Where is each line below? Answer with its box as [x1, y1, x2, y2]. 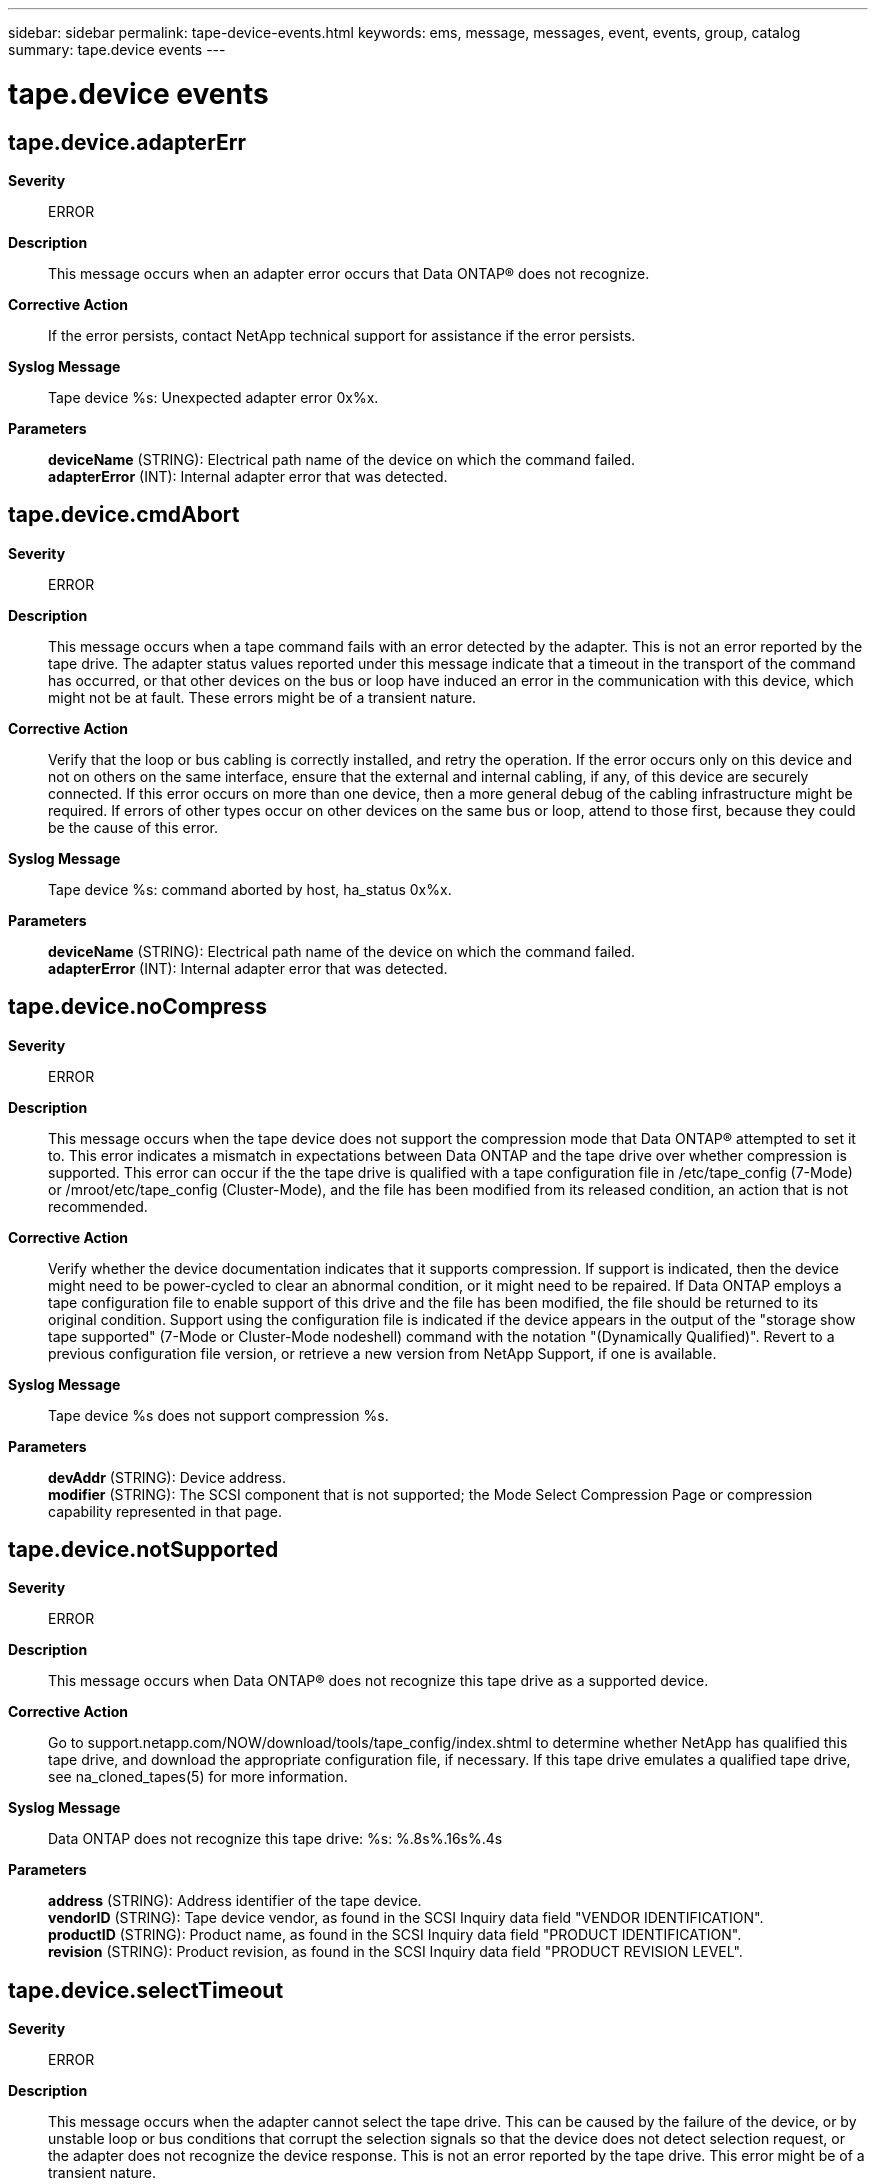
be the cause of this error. [48, 818, 218, 836]
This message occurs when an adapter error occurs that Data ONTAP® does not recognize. [48, 264, 650, 282]
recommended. [48, 1197, 148, 1215]
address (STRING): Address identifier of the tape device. [48, 1892, 422, 1910]
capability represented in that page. [48, 1502, 283, 1520]
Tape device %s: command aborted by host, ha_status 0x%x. [48, 880, 452, 898]
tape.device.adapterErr [8, 129, 247, 155]
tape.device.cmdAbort [8, 502, 240, 528]
